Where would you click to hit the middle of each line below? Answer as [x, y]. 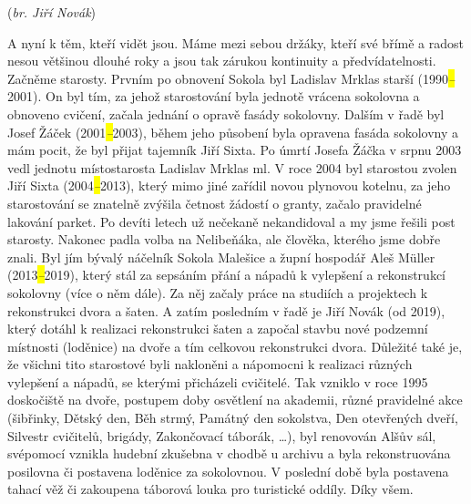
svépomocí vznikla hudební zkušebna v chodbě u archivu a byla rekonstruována [229, 453]
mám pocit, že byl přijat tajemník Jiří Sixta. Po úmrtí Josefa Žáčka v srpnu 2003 [235, 150]
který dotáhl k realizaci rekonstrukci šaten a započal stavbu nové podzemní [218, 329]
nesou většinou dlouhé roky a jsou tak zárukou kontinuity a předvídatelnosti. [222, 61]
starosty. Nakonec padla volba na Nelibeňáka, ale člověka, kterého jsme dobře [224, 239]
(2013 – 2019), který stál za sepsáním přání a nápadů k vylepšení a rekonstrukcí [226, 275]
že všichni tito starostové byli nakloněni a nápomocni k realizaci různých [210, 364]
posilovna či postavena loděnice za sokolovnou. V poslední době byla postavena [228, 471]
